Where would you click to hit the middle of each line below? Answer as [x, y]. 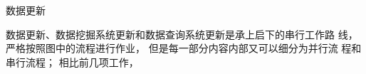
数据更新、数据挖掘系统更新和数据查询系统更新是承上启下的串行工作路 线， [182, 34]
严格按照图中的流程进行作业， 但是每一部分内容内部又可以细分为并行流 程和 [184, 48]
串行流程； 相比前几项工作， [72, 62]
